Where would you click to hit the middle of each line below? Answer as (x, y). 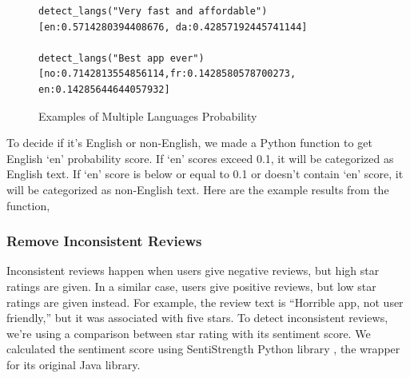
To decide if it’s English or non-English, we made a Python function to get (189, 143)
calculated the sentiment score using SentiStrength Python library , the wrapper (203, 349)
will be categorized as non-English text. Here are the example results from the (198, 189)
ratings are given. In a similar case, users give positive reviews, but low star (191, 286)
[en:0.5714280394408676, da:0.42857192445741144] (173, 27)
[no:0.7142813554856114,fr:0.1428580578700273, (167, 74)
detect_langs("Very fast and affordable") (153, 11)
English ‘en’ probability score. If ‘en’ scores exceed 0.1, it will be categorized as (200, 158)
